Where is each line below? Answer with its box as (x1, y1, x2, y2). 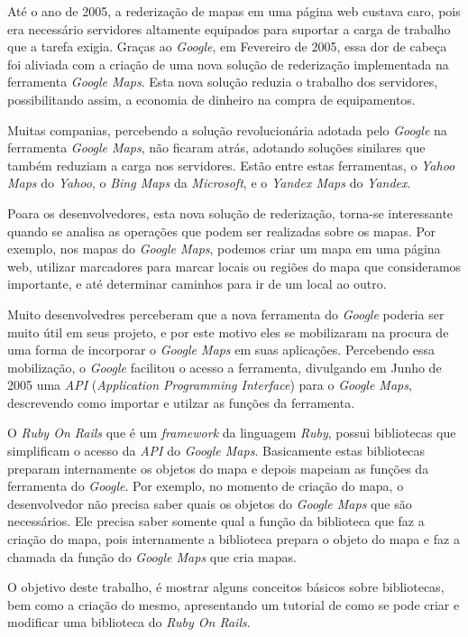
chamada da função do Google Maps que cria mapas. (7, 547, 297, 566)
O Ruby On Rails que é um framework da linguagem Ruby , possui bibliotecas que (7, 423, 456, 442)
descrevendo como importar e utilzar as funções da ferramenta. (7, 392, 355, 411)
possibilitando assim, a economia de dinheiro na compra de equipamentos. (7, 89, 416, 108)
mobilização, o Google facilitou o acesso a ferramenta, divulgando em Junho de (7, 357, 442, 376)
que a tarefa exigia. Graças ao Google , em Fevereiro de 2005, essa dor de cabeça (7, 37, 447, 56)
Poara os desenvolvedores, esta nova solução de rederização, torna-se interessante (7, 203, 454, 222)
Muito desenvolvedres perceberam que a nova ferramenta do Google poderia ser (7, 304, 445, 323)
